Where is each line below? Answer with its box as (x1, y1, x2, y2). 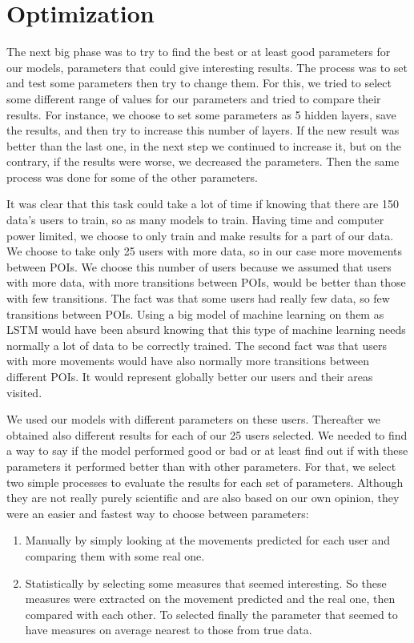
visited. (6, 384, 42, 400)
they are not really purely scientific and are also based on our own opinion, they (6, 489, 400, 506)
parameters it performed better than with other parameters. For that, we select (6, 457, 396, 474)
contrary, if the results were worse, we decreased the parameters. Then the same (6, 153, 400, 170)
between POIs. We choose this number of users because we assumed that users (6, 258, 392, 275)
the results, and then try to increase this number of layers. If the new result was (6, 122, 400, 139)
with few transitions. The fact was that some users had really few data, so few (6, 290, 390, 307)
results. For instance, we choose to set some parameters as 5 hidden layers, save (6, 106, 396, 123)
